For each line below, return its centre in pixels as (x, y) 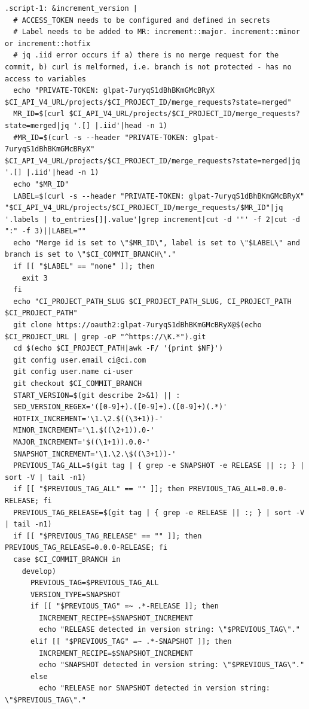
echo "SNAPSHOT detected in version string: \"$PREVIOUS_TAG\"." (172, 665)
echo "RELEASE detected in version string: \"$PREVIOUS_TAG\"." (169, 630)
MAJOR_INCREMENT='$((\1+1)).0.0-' (82, 442)
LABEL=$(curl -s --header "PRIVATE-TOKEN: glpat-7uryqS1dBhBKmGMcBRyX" (159, 196)
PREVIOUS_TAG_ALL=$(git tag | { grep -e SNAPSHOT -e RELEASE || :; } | (159, 466)
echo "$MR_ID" (41, 184)
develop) (39, 571)
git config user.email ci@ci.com (80, 360)
